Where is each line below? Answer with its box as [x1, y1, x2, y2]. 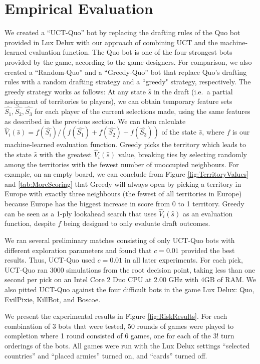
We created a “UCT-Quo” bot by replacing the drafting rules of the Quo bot [5, 27, 240, 38]
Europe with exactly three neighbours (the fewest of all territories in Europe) [5, 188, 242, 199]
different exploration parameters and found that [5, 245, 152, 255]
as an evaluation [183, 208, 233, 218]
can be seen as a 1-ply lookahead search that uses [5, 208, 157, 218]
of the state [161, 127, 197, 137]
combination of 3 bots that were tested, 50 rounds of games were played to [5, 320, 234, 331]
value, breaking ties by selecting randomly [118, 149, 247, 160]
